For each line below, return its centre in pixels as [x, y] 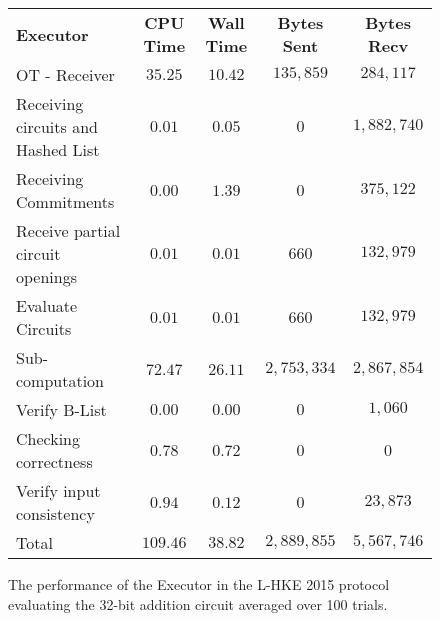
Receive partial [68, 230]
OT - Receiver [65, 74]
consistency [55, 513]
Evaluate [47, 305]
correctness [54, 461]
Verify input [58, 490]
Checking [48, 438]
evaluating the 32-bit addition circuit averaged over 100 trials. [198, 603]
